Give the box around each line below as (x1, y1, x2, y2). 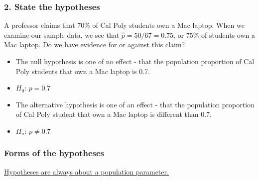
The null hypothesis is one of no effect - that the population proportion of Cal (15, 56, 255, 66)
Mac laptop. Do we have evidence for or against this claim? (4, 39, 185, 50)
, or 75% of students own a (173, 29, 255, 40)
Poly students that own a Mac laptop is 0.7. (15, 66, 150, 76)
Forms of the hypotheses (4, 147, 104, 159)
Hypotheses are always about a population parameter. (4, 166, 169, 177)
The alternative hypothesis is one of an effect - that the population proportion (15, 99, 255, 109)
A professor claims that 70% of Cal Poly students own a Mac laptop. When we (4, 20, 245, 30)
